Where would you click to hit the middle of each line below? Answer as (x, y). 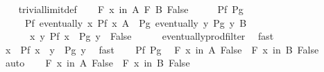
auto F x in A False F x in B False (97, 63)
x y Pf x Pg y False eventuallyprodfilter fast (152, 36)
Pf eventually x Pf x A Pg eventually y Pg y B (136, 22)
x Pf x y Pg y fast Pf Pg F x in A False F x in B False (162, 49)
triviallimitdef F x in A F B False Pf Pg (131, 9)
